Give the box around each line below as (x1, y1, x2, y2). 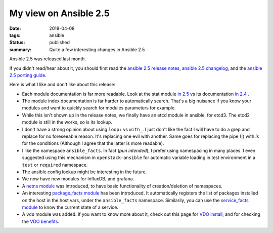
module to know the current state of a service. (22, 204, 119, 210)
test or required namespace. (22, 162, 88, 168)
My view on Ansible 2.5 (9, 8, 110, 19)
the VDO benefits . (22, 218, 59, 224)
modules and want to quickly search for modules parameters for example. (22, 105, 176, 111)
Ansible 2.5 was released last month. (9, 56, 86, 62)
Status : (9, 40, 25, 46)
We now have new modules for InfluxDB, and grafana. (22, 176, 134, 182)
